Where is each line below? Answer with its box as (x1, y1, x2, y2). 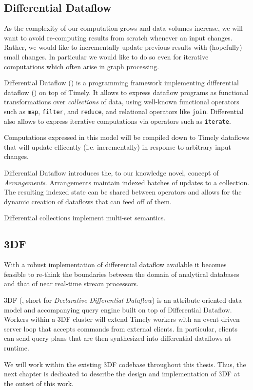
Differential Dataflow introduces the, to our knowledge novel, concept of (4, 168, 219, 178)
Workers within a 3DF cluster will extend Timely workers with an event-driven (4, 314, 240, 324)
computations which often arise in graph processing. (4, 61, 159, 71)
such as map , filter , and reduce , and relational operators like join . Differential (4, 106, 244, 116)
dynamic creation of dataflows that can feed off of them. (4, 196, 172, 206)
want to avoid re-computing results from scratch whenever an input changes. (4, 32, 233, 42)
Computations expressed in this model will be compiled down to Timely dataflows (4, 132, 249, 142)
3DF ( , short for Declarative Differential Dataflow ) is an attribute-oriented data (4, 295, 242, 305)
